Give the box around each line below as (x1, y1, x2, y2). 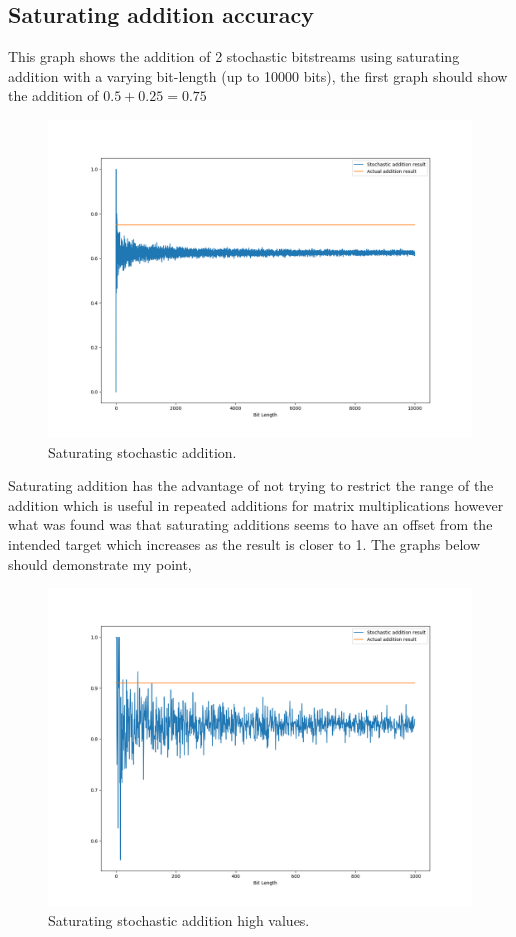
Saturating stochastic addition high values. (48, 909, 310, 930)
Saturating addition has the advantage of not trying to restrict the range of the (8, 475, 494, 496)
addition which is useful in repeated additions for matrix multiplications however (8, 494, 504, 515)
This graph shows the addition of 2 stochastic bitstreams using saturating (8, 46, 460, 67)
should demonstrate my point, (8, 553, 192, 574)
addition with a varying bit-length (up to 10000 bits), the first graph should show (8, 65, 508, 86)
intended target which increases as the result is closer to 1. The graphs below (8, 533, 481, 554)
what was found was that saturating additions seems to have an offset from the (8, 514, 493, 535)
